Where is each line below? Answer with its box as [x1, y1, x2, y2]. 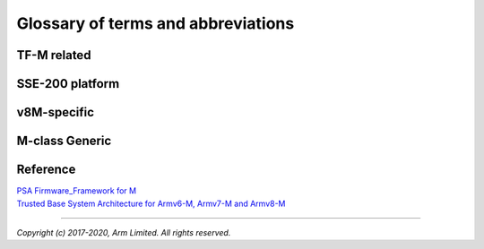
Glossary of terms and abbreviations [16, 13, 295, 33]
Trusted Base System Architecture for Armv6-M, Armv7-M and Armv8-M [16, 198, 286, 209]
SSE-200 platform [16, 76, 120, 91]
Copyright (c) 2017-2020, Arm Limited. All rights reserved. [16, 227, 231, 237]
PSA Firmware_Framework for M [16, 185, 137, 196]
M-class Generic [16, 133, 112, 149]
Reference [16, 162, 76, 177]
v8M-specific [16, 105, 94, 120]
